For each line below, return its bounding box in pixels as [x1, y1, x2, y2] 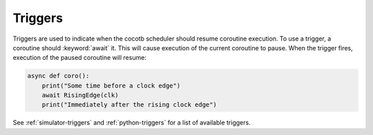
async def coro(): [27, 72, 90, 80]
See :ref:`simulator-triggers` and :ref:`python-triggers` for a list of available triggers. [12, 118, 251, 127]
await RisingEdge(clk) [41, 92, 119, 99]
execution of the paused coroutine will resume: [12, 54, 146, 62]
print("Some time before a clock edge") [41, 81, 181, 90]
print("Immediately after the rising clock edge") [41, 101, 217, 109]
